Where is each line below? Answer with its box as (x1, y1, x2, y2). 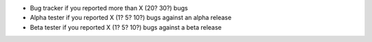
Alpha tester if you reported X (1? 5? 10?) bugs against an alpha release (30, 14, 232, 22)
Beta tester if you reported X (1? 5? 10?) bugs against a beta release (30, 23, 222, 31)
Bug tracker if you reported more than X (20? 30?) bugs (30, 4, 189, 12)
